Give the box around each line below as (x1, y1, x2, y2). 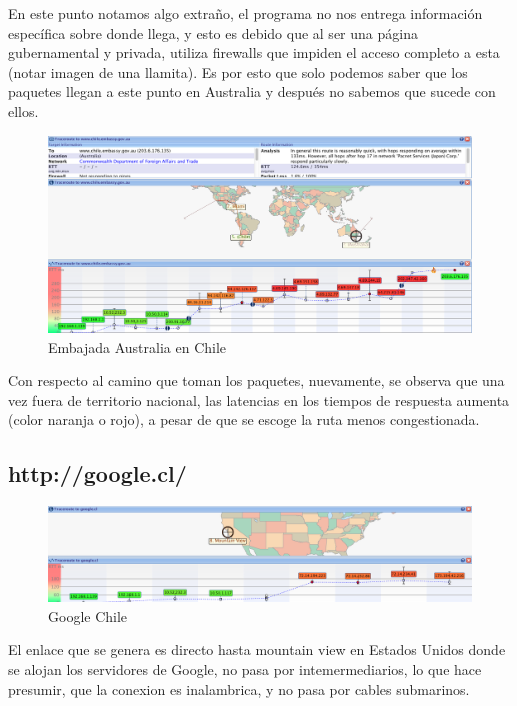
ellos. (8, 100, 39, 121)
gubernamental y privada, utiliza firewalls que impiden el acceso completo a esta (8, 42, 500, 63)
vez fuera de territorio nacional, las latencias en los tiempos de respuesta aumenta (8, 389, 510, 410)
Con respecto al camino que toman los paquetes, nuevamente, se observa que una (8, 370, 505, 391)
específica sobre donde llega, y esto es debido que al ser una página (8, 22, 418, 43)
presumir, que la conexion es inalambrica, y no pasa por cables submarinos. (8, 678, 470, 699)
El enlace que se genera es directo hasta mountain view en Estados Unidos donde (8, 639, 506, 660)
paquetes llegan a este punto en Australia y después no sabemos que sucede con (8, 81, 496, 102)
